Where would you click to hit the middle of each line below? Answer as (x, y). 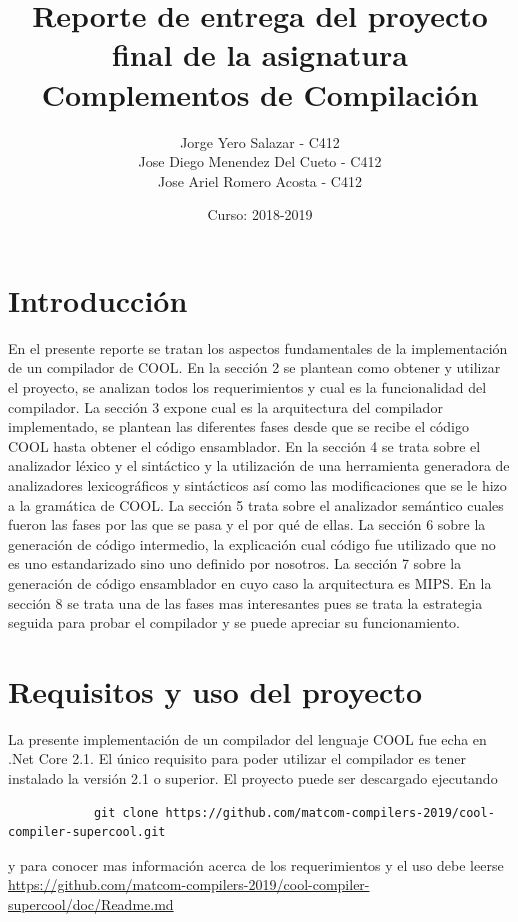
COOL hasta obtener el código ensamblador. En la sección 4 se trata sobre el (244, 445)
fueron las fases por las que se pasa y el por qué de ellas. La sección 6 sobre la (247, 524)
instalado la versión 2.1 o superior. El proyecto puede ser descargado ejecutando (253, 778)
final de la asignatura (260, 54)
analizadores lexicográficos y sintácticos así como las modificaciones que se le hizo (257, 484)
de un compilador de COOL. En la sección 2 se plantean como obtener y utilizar (254, 367)
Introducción (98, 299)
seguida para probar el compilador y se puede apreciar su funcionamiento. (234, 622)
